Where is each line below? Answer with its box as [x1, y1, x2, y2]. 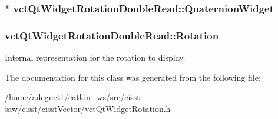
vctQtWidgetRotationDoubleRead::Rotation [5, 28, 219, 42]
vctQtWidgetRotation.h [85, 102, 171, 114]
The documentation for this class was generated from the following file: [5, 71, 261, 83]
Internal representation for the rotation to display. [5, 51, 186, 64]
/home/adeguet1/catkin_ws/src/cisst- [5, 91, 143, 103]
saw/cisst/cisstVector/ [5, 102, 85, 114]
